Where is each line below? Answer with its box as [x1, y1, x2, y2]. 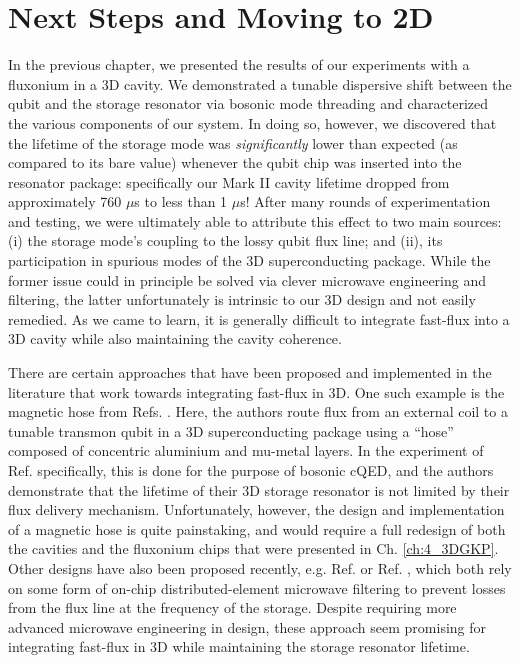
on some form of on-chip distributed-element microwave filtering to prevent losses [8, 577, 506, 598]
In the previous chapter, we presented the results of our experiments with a [8, 54, 470, 75]
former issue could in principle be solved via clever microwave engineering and [8, 269, 486, 290]
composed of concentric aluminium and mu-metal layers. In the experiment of [8, 440, 484, 461]
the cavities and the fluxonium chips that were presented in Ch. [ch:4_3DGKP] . [8, 538, 499, 559]
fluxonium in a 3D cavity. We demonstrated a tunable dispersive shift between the [8, 73, 512, 94]
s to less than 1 [134, 191, 228, 212]
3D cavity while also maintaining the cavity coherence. [8, 328, 342, 349]
